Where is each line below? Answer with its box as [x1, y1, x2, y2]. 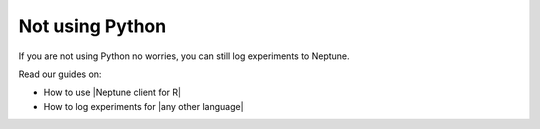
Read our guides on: [18, 68, 102, 80]
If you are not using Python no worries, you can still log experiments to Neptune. [18, 50, 350, 62]
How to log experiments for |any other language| [43, 100, 244, 112]
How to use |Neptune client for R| [43, 86, 182, 99]
